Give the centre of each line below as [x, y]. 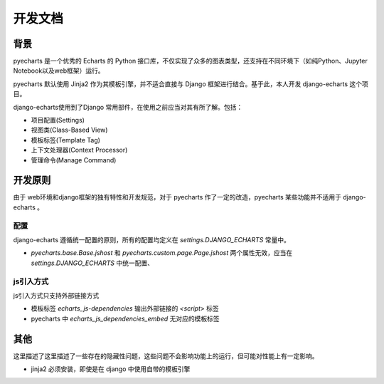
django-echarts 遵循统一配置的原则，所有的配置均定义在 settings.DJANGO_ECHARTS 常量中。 [152, 240]
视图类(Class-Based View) [69, 130]
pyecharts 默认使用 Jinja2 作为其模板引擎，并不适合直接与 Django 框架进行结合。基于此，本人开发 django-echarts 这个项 [191, 84]
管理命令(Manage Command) [74, 160]
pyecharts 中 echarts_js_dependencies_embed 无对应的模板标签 [125, 318]
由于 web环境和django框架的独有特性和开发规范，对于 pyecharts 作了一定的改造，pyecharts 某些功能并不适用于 [177, 197]
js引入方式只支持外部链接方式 [56, 295]
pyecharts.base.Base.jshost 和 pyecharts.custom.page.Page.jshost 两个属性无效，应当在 [162, 253]
